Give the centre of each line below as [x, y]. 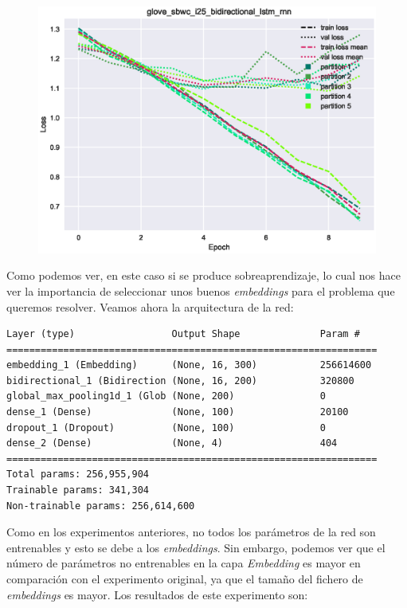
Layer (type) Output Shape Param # [183, 334]
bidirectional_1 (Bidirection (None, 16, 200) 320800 [180, 380]
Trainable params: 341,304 [78, 490]
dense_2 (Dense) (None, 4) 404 [172, 443]
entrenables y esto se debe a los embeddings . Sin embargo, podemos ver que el [196, 547]
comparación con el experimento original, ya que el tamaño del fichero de [185, 579]
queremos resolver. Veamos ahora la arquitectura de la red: [150, 306]
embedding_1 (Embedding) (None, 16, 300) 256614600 [189, 365]
